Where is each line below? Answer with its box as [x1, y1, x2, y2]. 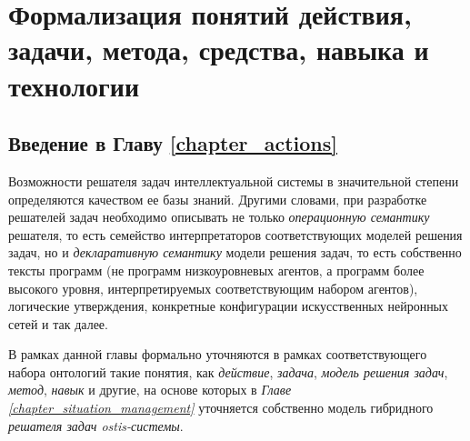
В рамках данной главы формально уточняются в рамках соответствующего [8, 345, 427, 364]
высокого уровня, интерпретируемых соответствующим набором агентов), [8, 278, 418, 297]
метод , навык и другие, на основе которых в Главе [8, 380, 292, 399]
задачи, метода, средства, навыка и [8, 31, 429, 68]
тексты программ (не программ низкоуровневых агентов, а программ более [8, 260, 425, 279]
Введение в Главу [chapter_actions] [8, 129, 338, 157]
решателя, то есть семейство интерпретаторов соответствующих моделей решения [8, 225, 463, 244]
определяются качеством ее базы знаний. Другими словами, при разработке [8, 189, 427, 208]
